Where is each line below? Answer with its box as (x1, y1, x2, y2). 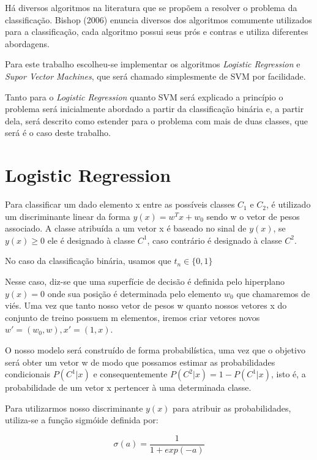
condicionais (5, 368, 50, 380)
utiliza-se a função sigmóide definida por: (5, 413, 158, 426)
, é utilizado (266, 198, 311, 211)
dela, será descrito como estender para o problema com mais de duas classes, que (5, 114, 308, 127)
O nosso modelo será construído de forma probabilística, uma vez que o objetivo (5, 344, 305, 356)
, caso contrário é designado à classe (147, 233, 282, 246)
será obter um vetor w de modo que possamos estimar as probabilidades (5, 355, 275, 368)
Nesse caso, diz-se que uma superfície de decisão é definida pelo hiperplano (5, 275, 285, 288)
